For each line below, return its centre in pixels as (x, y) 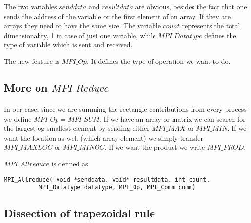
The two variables (30, 6)
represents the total (211, 26)
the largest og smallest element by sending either (77, 128)
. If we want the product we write (155, 147)
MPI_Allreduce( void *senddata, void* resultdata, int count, (107, 179)
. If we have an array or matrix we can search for (173, 118)
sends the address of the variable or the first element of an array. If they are (117, 16)
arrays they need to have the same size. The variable (82, 26)
